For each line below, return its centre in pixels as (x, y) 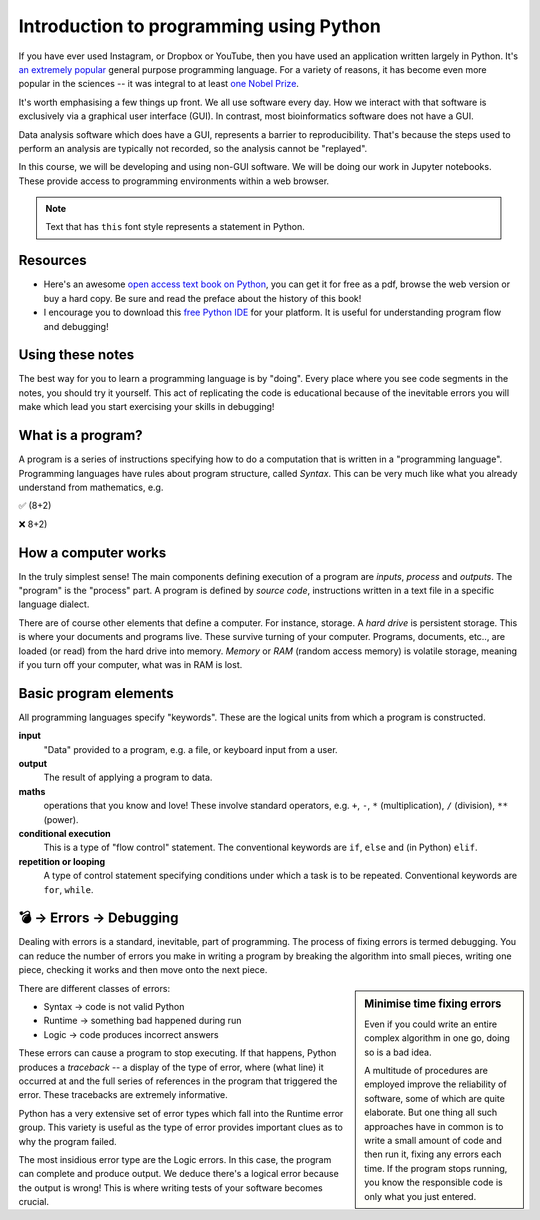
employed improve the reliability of (435, 1084)
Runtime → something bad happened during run (142, 1021)
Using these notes (76, 355)
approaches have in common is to (434, 1126)
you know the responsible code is (434, 1182)
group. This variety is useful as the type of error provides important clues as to (181, 1127)
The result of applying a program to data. (128, 777)
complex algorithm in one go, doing (437, 1038)
